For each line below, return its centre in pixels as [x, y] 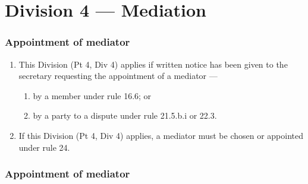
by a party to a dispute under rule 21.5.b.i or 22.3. [125, 115]
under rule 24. [44, 147]
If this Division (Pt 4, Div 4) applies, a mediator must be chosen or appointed [161, 135]
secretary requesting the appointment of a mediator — [118, 76]
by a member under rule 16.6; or [92, 95]
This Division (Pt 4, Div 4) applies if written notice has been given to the [153, 64]
